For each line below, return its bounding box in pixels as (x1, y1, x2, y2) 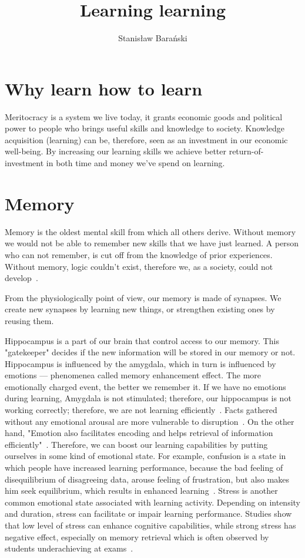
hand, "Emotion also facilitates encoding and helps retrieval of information (5, 427, 273, 439)
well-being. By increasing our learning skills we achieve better (5, 145, 227, 157)
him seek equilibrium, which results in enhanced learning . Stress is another (5, 484, 278, 497)
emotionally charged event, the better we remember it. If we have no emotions (5, 380, 286, 392)
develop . (5, 272, 38, 284)
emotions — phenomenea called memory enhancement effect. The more (5, 369, 262, 381)
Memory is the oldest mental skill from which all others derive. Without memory (5, 225, 296, 237)
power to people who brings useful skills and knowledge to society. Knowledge (5, 122, 285, 134)
